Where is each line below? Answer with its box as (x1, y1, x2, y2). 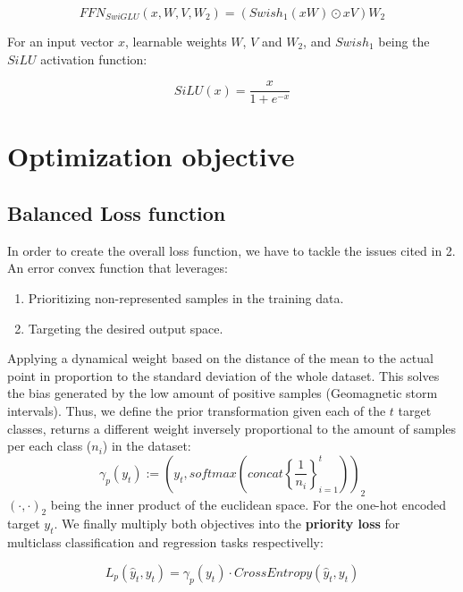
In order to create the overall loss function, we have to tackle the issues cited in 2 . (7, 241, 456, 259)
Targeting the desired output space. (28, 318, 223, 337)
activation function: (40, 49, 147, 68)
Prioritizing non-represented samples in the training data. (28, 289, 344, 308)
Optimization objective (7, 138, 295, 174)
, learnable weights (124, 32, 227, 50)
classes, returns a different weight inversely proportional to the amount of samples (7, 419, 457, 437)
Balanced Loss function (7, 199, 226, 227)
